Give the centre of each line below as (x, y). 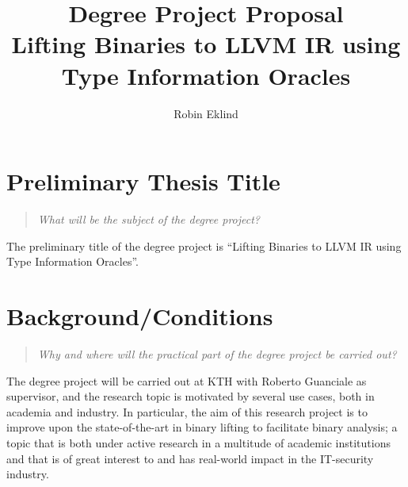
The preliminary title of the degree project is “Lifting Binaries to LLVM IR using (204, 245)
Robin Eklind (206, 113)
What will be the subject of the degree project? (149, 219)
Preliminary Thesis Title (143, 181)
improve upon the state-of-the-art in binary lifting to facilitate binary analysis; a (202, 427)
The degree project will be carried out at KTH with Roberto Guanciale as (187, 380)
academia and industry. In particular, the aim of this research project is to (187, 411)
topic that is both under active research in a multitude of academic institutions (198, 442)
